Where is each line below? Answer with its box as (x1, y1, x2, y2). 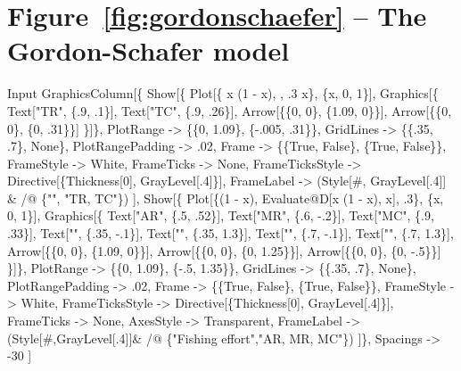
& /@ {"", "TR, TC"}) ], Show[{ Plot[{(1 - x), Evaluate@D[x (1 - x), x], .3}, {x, (7, 188, 444, 207)
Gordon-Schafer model (7, 32, 290, 69)
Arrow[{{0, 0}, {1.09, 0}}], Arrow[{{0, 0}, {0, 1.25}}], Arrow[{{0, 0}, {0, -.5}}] (7, 241, 441, 260)
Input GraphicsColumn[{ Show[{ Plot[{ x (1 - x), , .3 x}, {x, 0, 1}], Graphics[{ (7, 84, 439, 103)
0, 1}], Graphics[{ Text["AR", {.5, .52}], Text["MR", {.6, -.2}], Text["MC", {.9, (7, 206, 434, 225)
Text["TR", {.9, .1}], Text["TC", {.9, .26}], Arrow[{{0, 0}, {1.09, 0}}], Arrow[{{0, (7, 101, 452, 120)
